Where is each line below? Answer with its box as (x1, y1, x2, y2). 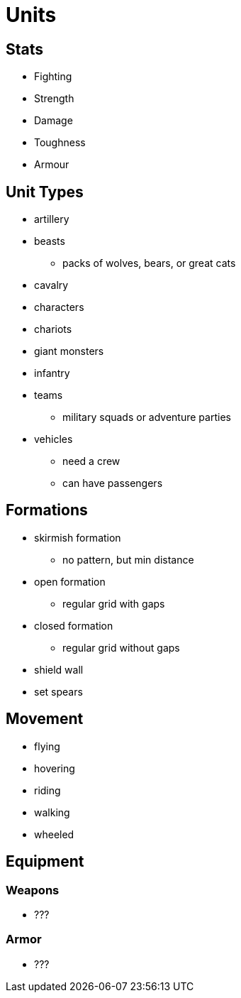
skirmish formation (34, 531, 121, 544)
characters (34, 301, 84, 314)
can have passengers (62, 477, 163, 490)
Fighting (34, 70, 72, 83)
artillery (34, 213, 69, 226)
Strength (34, 92, 74, 105)
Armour (34, 158, 69, 171)
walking (34, 806, 70, 818)
